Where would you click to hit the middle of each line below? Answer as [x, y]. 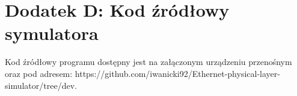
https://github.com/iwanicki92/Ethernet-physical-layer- [177, 73]
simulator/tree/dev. [41, 85]
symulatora [52, 33]
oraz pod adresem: [39, 73]
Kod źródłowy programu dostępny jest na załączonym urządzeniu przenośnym [148, 62]
